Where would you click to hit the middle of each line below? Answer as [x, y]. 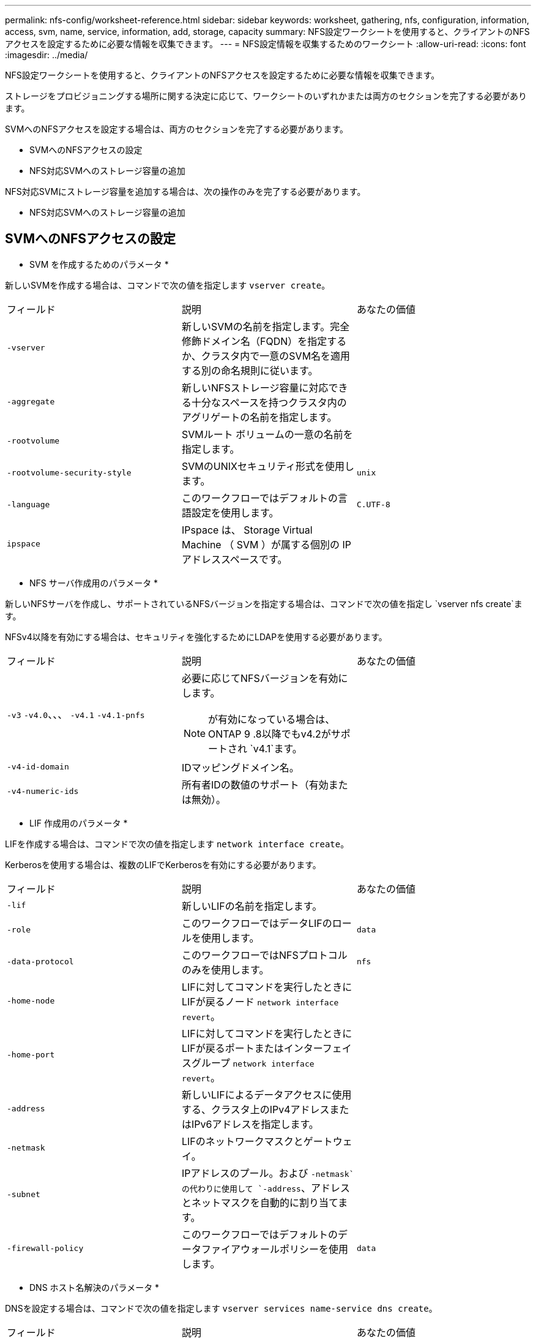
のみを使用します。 [225, 969]
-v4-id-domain [38, 767]
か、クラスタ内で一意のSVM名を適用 [266, 356]
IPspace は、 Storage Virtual [247, 530]
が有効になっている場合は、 [272, 719]
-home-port [31, 1055]
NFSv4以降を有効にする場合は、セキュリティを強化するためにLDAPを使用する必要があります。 [196, 637]
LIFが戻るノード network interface [260, 1001]
